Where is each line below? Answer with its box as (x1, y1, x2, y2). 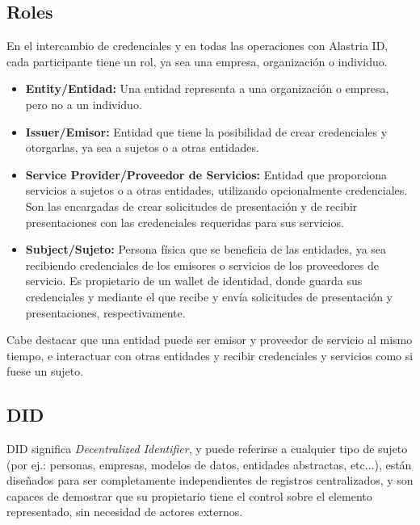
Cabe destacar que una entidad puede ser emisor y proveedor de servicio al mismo (6, 331, 413, 348)
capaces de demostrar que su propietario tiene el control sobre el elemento (6, 487, 372, 504)
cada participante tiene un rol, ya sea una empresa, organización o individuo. (6, 52, 388, 69)
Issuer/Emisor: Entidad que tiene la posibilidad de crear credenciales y (25, 123, 388, 140)
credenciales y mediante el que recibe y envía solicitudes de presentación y (25, 288, 393, 304)
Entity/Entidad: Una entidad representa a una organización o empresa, (25, 80, 389, 97)
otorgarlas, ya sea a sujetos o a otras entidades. (25, 139, 259, 156)
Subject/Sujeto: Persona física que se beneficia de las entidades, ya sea (25, 241, 387, 258)
